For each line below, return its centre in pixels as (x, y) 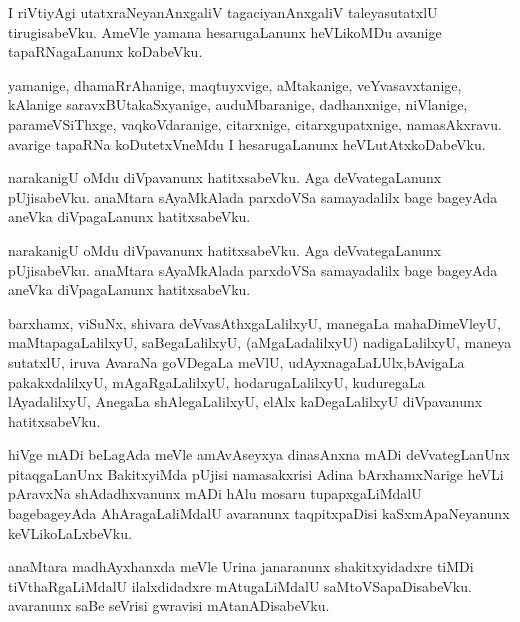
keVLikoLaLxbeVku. (70, 532)
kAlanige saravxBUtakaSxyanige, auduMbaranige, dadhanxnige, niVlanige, (238, 104)
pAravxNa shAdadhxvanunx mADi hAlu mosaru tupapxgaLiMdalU (215, 493)
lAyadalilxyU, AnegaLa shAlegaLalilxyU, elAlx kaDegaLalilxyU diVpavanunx (245, 401)
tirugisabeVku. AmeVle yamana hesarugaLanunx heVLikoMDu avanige (225, 31)
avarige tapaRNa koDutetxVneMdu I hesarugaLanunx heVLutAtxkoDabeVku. (247, 143)
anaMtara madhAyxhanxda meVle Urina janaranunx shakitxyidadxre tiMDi (241, 566)
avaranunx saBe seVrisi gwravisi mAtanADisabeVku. (169, 605)
